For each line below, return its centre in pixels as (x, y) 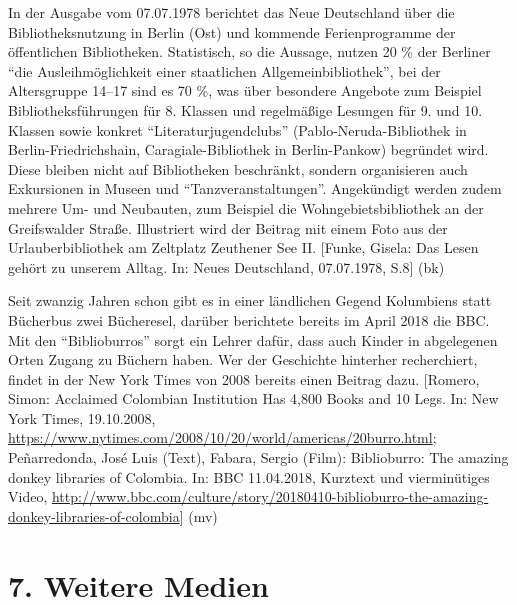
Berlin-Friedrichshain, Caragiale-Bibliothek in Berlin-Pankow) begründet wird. (248, 149)
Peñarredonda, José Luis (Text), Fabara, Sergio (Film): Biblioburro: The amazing (258, 457)
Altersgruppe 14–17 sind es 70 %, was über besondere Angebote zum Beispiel (245, 90)
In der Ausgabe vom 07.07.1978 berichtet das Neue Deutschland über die (231, 12)
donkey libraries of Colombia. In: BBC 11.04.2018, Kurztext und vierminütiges (249, 476)
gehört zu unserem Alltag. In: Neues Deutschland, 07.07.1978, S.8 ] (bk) (226, 266)
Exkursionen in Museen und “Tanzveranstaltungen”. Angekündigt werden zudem (255, 188)
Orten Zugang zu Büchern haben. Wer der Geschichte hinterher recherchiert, (243, 359)
